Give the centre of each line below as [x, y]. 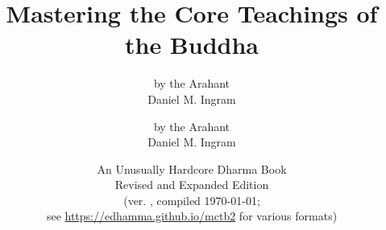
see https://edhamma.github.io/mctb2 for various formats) [192, 216]
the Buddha [191, 45]
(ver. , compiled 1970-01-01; [192, 200]
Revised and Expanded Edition [192, 185]
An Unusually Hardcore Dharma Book [192, 168]
